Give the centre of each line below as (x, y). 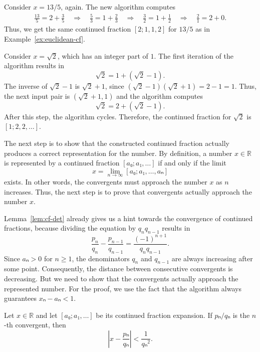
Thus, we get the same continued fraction (68, 29)
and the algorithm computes (160, 96)
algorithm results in (34, 65)
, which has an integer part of (103, 55)
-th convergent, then (35, 325)
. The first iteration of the (194, 55)
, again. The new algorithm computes (118, 7)
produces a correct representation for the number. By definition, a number (118, 153)
